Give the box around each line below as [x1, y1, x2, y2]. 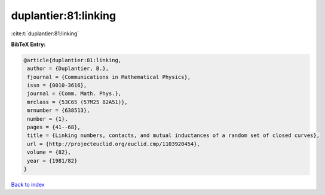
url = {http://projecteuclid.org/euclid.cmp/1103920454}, [27, 141, 200, 147]
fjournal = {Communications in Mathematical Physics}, [27, 74, 191, 80]
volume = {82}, [27, 149, 72, 156]
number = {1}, [27, 115, 68, 122]
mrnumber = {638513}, [27, 107, 90, 114]
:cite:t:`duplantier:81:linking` [11, 30, 79, 37]
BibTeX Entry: [11, 41, 46, 48]
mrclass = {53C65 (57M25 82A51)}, [27, 99, 128, 105]
